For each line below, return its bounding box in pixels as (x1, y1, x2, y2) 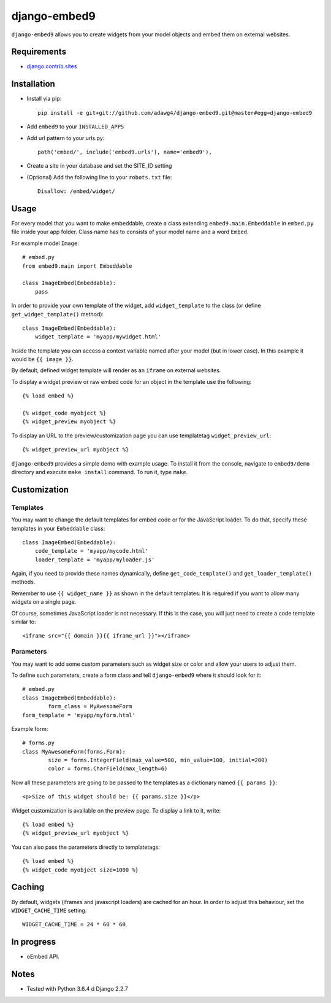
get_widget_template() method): (11, 310, 104, 318)
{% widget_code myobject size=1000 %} (22, 866, 139, 873)
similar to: (11, 618, 36, 626)
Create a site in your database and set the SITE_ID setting (26, 162, 172, 170)
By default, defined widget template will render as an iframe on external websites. (11, 367, 221, 374)
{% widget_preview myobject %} (22, 418, 116, 425)
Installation (11, 79, 55, 89)
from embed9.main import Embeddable (22, 262, 132, 270)
